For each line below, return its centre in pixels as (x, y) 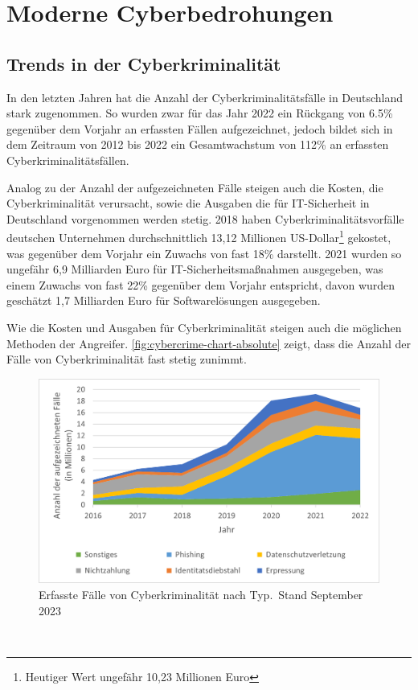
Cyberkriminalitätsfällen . (68, 160)
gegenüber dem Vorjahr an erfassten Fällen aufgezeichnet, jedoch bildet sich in (200, 128)
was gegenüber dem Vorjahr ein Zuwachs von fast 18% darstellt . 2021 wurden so (204, 253)
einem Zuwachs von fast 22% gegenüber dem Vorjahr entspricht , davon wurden (201, 284)
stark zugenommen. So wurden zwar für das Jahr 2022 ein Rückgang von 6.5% (200, 113)
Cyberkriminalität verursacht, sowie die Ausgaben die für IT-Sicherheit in (188, 203)
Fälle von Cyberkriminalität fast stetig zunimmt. (127, 359)
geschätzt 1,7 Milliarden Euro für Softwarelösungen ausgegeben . (164, 300)
